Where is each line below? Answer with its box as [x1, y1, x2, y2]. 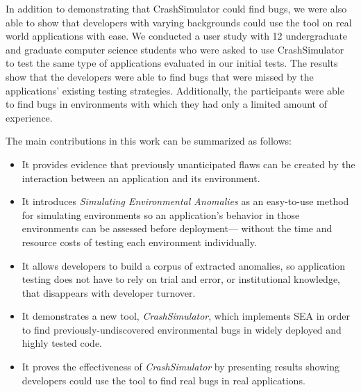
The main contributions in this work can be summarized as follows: [6, 133, 292, 148]
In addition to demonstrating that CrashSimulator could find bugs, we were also [6, 1, 347, 15]
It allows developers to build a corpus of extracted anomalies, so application [22, 258, 346, 272]
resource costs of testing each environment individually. [22, 234, 257, 249]
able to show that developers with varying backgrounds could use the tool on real [6, 15, 352, 29]
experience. [6, 110, 53, 124]
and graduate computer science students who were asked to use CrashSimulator [6, 42, 344, 56]
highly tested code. [22, 336, 102, 350]
